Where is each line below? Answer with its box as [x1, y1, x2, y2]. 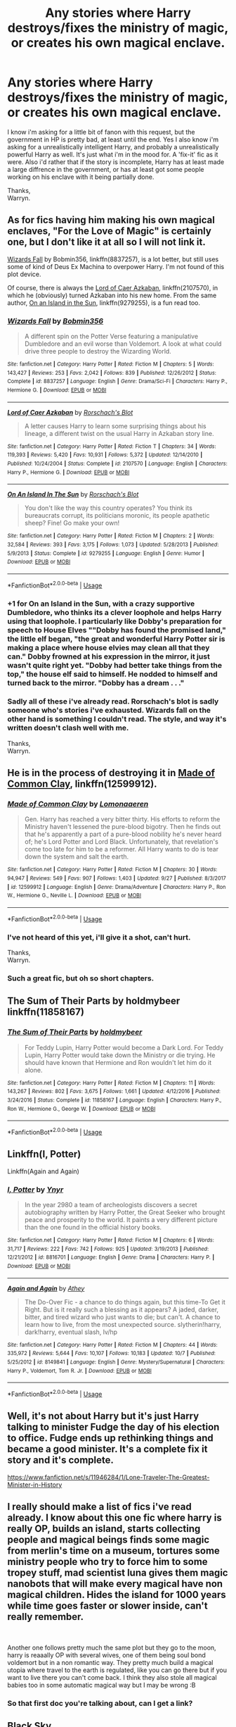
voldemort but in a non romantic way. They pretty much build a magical [7, 1658, 214, 1666]
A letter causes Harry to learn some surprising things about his [24, 421, 206, 430]
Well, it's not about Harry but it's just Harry [7, 1410, 199, 1422]
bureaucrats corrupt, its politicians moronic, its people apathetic [24, 511, 210, 520]
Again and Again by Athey [7, 1284, 85, 1292]
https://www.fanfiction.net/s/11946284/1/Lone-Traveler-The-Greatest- [7, 1473, 210, 1481]
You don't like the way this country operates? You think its [24, 504, 193, 512]
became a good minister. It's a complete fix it [7, 1443, 208, 1455]
